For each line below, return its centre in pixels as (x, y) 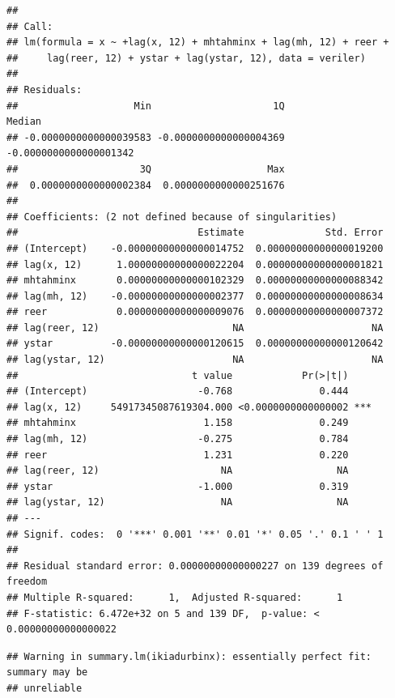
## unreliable (45, 688)
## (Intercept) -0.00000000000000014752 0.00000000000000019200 (195, 248)
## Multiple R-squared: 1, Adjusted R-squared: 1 (175, 597)
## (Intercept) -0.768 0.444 (178, 392)
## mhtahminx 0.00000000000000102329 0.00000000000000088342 (195, 281)
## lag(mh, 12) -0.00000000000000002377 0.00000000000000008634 (195, 296)
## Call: (30, 26)
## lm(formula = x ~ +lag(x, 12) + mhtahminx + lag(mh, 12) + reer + (198, 43)
